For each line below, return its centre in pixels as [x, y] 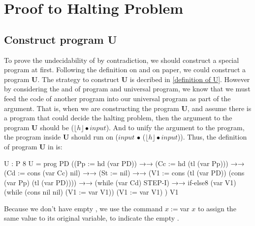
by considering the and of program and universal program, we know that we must [127, 89]
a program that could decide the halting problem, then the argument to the [118, 118]
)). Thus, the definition [212, 137]
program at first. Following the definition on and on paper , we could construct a [125, 70]
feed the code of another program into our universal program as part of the [117, 98]
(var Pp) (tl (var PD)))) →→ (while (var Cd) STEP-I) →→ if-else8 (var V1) [120, 182]
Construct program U [61, 39]
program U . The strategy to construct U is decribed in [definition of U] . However [127, 79]
